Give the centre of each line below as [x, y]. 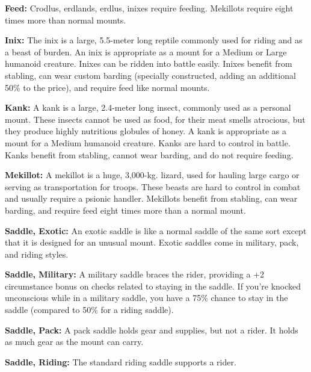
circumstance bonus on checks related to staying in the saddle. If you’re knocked [153, 286]
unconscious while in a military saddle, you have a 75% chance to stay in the [146, 298]
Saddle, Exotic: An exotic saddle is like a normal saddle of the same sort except [156, 230]
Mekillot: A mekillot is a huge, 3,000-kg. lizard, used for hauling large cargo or [152, 175]
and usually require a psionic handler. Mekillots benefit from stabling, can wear [151, 198]
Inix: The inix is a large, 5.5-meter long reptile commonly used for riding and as [154, 40]
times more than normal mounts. [66, 20]
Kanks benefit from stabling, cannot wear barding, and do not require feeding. [149, 154]
